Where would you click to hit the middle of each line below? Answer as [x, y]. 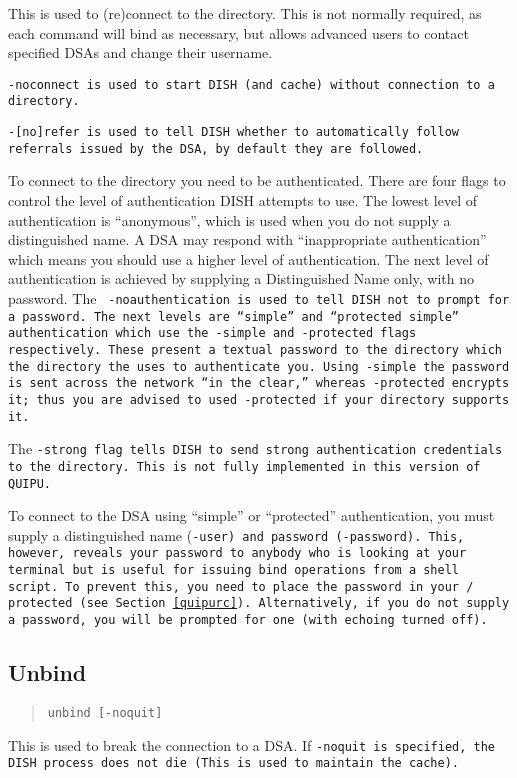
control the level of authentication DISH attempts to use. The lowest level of [243, 200]
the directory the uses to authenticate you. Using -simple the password [259, 366]
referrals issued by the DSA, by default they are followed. [216, 148]
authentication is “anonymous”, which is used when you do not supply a [229, 219]
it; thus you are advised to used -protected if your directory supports [259, 399]
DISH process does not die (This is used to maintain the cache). [234, 763]
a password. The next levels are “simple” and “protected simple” [234, 316]
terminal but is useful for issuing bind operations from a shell [234, 570]
